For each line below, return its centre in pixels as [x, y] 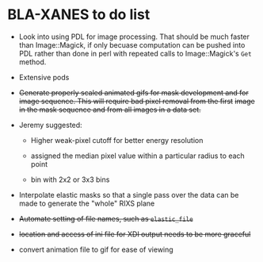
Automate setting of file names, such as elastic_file [106, 218]
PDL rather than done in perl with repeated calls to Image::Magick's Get [135, 53]
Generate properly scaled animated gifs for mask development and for [133, 92]
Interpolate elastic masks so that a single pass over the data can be [129, 195]
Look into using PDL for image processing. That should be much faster [134, 37]
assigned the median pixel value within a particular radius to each [137, 156]
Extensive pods [44, 77]
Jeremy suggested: [50, 125]
